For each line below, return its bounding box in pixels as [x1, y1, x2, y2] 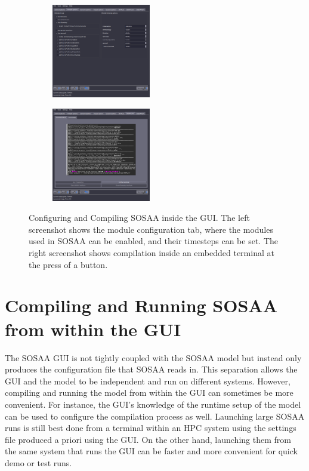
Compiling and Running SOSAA [5, 293, 277, 318]
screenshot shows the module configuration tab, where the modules [29, 223, 273, 235]
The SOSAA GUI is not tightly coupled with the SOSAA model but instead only [5, 351, 302, 364]
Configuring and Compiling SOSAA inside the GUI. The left [29, 211, 250, 224]
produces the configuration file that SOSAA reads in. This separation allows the [5, 363, 298, 375]
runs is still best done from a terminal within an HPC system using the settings [5, 421, 296, 434]
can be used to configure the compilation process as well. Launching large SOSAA [5, 410, 305, 422]
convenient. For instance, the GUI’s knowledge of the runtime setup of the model [5, 398, 301, 410]
